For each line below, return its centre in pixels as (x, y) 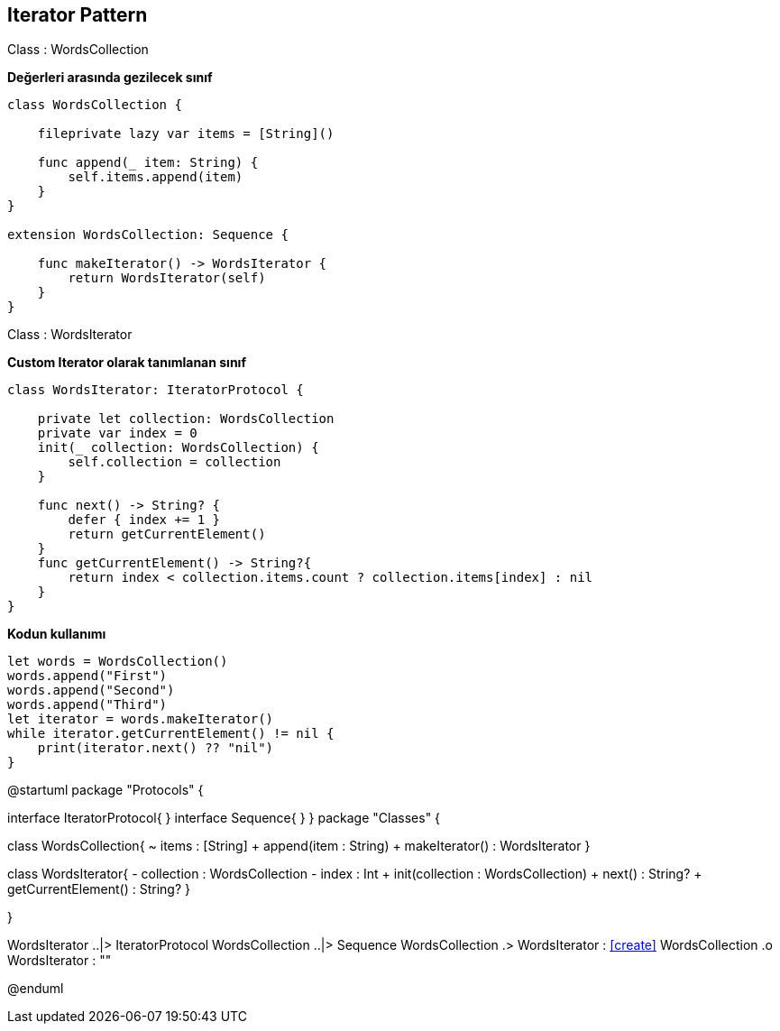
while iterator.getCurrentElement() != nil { (171, 734)
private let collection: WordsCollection (186, 419)
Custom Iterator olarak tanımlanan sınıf (127, 363)
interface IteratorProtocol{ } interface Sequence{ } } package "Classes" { (224, 818)
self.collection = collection (174, 462)
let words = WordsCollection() (118, 662)
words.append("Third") (87, 705)
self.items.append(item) (156, 177)
